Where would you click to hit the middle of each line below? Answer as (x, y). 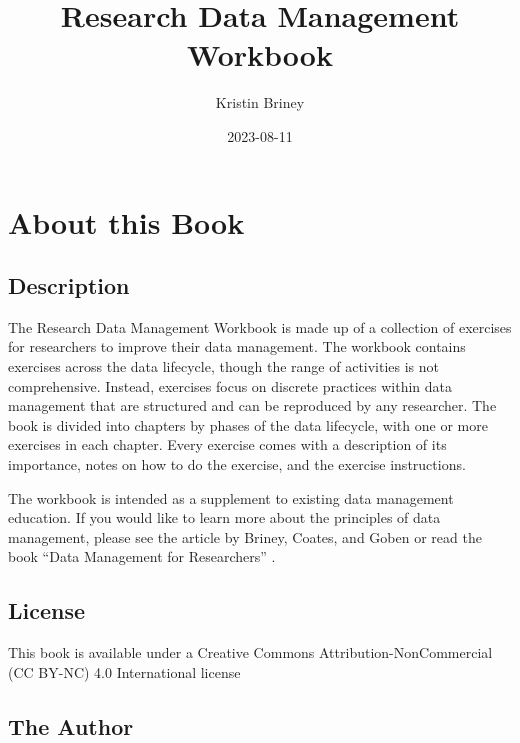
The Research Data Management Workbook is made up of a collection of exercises (260, 326)
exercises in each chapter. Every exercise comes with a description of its (227, 444)
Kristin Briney (260, 102)
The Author (71, 725)
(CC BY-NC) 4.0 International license (124, 671)
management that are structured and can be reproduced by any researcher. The (252, 405)
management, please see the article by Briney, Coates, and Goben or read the (245, 536)
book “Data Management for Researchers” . (142, 556)
